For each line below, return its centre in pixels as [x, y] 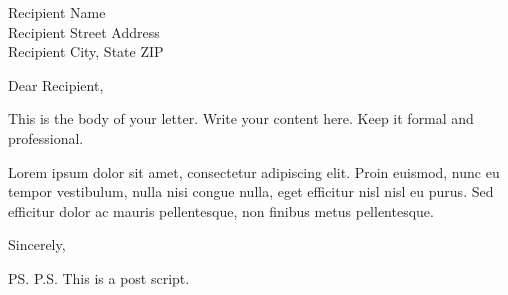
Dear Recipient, [56, 84]
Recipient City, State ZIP [86, 51]
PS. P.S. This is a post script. [99, 277]
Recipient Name [57, 12]
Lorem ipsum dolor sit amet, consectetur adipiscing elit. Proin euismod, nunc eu [254, 171]
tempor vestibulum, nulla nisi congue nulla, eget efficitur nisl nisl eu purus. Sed [251, 191]
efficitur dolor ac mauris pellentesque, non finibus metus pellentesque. [221, 210]
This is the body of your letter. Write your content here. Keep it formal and [241, 118]
